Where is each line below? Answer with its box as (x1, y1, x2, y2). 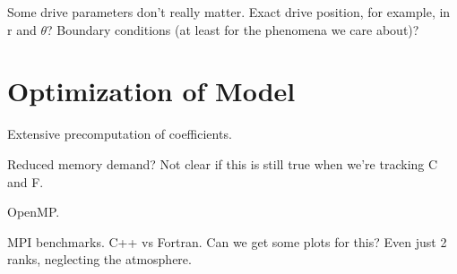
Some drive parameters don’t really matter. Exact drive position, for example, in (7, 3, 451, 21)
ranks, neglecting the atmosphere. (7, 250, 192, 269)
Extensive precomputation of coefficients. (7, 124, 232, 143)
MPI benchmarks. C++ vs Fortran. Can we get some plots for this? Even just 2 (7, 232, 447, 251)
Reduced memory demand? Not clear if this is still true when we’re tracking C (7, 154, 438, 173)
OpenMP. (7, 202, 60, 221)
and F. (7, 172, 44, 191)
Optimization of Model (7, 73, 296, 109)
